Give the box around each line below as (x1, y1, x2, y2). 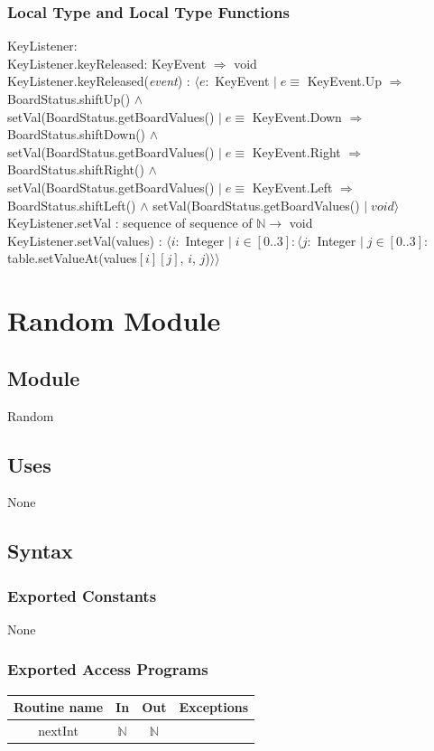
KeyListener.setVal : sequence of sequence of (7, 213, 253, 232)
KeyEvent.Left (252, 177, 333, 196)
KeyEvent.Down (252, 107, 342, 126)
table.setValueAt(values (7, 249, 137, 268)
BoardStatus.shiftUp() (7, 89, 131, 108)
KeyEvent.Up (307, 71, 382, 90)
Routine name (14, 698, 104, 717)
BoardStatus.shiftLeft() (7, 195, 136, 214)
